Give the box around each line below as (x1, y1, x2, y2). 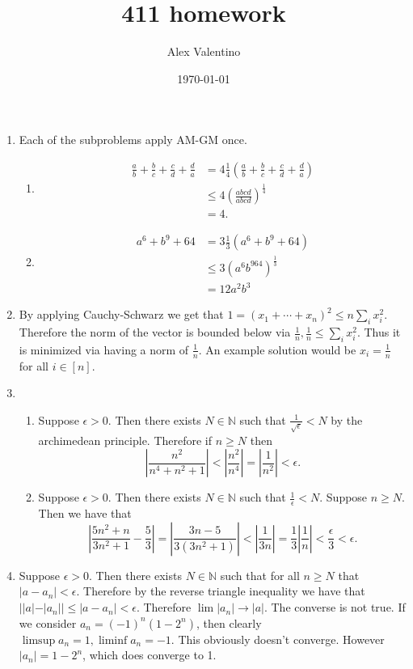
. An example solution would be (198, 341, 356, 358)
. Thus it (356, 324, 401, 341)
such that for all (220, 566, 300, 583)
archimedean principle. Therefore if (38, 431, 213, 448)
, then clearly (196, 614, 262, 631)
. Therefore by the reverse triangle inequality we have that (76, 582, 365, 599)
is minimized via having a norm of (19, 341, 189, 358)
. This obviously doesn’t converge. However (171, 630, 385, 647)
